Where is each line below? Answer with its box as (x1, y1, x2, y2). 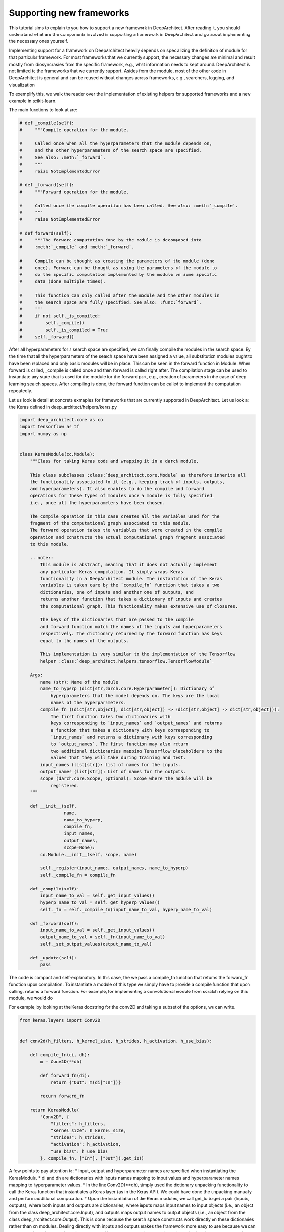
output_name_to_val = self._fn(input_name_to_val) (40, 934, 165, 940)
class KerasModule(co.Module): (19, 451, 96, 457)
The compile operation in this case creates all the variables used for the (30, 513, 220, 519)
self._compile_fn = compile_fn (40, 872, 116, 878)
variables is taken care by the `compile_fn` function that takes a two (40, 582, 220, 588)
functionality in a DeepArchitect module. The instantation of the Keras (40, 576, 223, 582)
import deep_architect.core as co (19, 417, 103, 423)
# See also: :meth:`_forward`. (19, 154, 106, 160)
